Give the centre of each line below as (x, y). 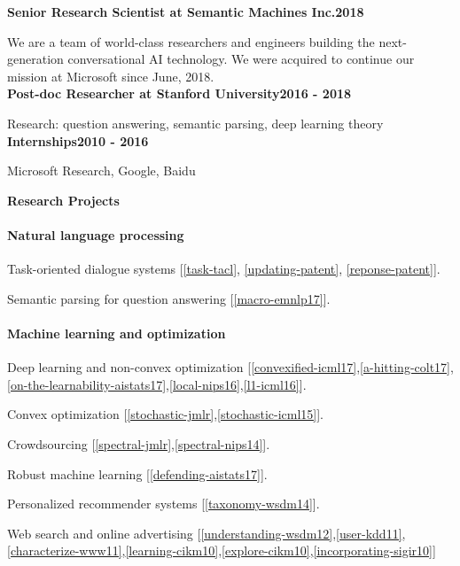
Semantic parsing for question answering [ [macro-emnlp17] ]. (169, 298)
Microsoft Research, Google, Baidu (101, 171)
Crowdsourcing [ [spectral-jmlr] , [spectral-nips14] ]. (139, 443)
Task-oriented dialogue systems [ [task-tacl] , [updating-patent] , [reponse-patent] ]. (224, 269)
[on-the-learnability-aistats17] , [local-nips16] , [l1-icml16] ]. (157, 384)
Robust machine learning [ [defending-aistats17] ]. (137, 473)
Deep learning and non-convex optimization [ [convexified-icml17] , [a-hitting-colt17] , (230, 367)
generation (35, 59)
